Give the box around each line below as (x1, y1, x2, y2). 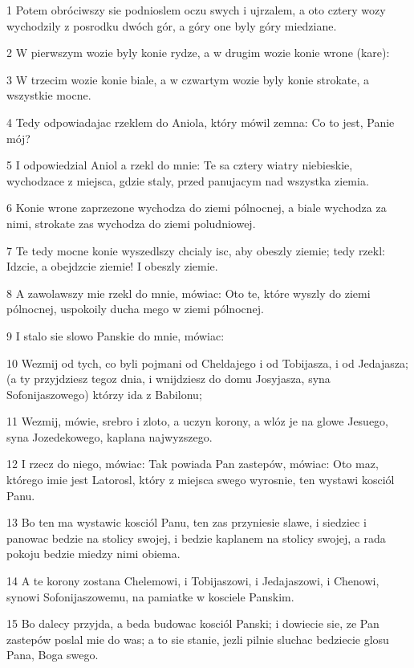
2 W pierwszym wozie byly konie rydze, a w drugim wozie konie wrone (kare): (6, 44, 390, 61)
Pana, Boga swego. (6, 646, 99, 663)
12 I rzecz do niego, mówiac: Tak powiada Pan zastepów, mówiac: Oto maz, (6, 455, 379, 472)
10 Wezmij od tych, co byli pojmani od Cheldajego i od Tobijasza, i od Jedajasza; (6, 354, 408, 371)
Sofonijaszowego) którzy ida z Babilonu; (6, 385, 202, 402)
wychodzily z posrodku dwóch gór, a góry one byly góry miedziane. (6, 17, 337, 34)
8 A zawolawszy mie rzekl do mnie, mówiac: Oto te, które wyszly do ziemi (6, 284, 371, 301)
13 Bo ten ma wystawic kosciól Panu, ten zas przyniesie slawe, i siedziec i (6, 514, 367, 531)
